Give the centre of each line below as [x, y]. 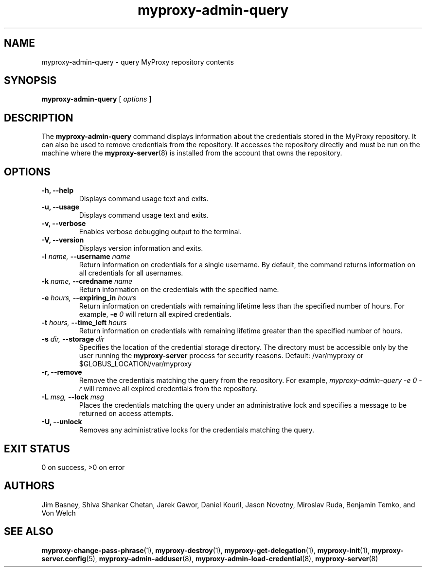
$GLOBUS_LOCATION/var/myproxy [135, 364]
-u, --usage [61, 207]
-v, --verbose [64, 224]
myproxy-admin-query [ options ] [97, 99]
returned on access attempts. [126, 414]
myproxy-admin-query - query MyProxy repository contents [138, 62]
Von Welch [59, 513]
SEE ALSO [29, 532]
